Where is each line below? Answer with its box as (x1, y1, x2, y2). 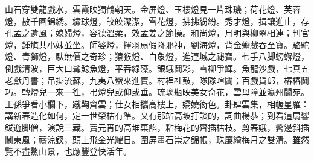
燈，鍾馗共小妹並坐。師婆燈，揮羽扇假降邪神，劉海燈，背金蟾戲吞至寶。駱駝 (5, 38, 309, 51)
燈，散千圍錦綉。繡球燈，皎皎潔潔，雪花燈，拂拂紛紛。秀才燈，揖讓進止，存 (5, 14, 309, 27)
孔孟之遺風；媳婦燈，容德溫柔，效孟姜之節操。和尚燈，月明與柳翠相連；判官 (5, 27, 309, 39)
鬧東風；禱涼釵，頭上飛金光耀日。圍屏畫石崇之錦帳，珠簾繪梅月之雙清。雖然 (5, 133, 309, 145)
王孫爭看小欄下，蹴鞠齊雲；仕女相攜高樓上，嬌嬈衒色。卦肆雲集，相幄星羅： (5, 97, 309, 110)
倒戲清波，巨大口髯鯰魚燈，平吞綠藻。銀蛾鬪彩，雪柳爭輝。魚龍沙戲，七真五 (5, 62, 309, 74)
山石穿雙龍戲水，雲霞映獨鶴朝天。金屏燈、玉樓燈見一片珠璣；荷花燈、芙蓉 (5, 3, 301, 15)
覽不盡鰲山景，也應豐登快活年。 (5, 145, 132, 157)
